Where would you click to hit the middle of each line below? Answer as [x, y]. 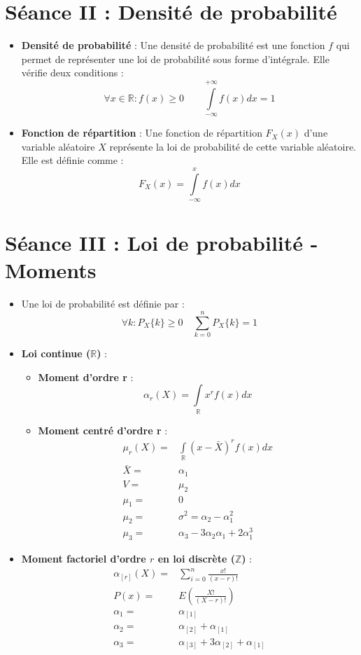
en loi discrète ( [196, 559]
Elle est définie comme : [72, 160]
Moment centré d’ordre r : [103, 430]
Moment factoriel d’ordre [84, 559]
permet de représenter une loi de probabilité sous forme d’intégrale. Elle [175, 58]
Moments [51, 270]
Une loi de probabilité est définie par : [103, 304]
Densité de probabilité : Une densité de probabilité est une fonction [173, 45]
